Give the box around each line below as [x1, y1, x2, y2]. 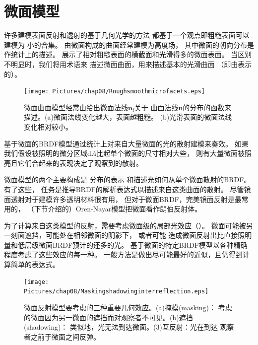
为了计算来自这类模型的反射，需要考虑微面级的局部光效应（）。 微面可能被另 [4, 220, 253, 230]
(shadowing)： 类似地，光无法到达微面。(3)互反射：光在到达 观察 [24, 322, 234, 332]
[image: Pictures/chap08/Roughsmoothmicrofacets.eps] [24, 88, 205, 95]
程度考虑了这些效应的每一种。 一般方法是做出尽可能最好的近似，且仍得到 [4, 249, 243, 260]
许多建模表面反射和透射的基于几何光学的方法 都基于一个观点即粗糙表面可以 [4, 30, 250, 40]
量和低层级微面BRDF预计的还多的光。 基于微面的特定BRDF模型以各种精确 [4, 239, 248, 250]
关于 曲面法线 [134, 102, 179, 112]
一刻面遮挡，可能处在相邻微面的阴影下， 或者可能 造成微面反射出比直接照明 [4, 230, 252, 240]
